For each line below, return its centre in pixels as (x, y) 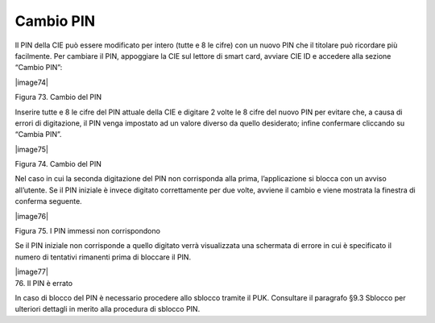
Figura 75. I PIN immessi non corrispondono (88, 231)
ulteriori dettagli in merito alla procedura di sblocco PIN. (108, 309)
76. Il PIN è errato (43, 283)
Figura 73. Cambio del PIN (58, 97)
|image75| (31, 149)
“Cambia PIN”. (38, 135)
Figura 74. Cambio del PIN (58, 164)
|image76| (31, 216)
